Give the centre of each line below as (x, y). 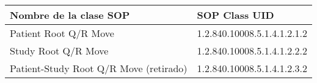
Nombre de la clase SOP (70, 15)
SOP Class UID (235, 15)
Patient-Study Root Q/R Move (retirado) (99, 68)
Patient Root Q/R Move (62, 33)
